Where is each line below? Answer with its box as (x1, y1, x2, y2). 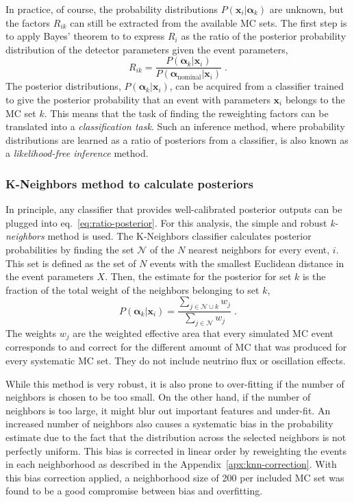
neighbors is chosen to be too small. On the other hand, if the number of (5, 390, 311, 404)
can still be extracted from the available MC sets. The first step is (70, 15, 347, 29)
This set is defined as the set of (5, 255, 136, 270)
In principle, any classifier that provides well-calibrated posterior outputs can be (5, 202, 342, 216)
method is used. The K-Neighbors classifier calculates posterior (47, 229, 312, 243)
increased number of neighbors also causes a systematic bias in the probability (5, 416, 333, 431)
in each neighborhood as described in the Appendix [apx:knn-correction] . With (5, 457, 337, 471)
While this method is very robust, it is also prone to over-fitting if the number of (5, 376, 344, 390)
